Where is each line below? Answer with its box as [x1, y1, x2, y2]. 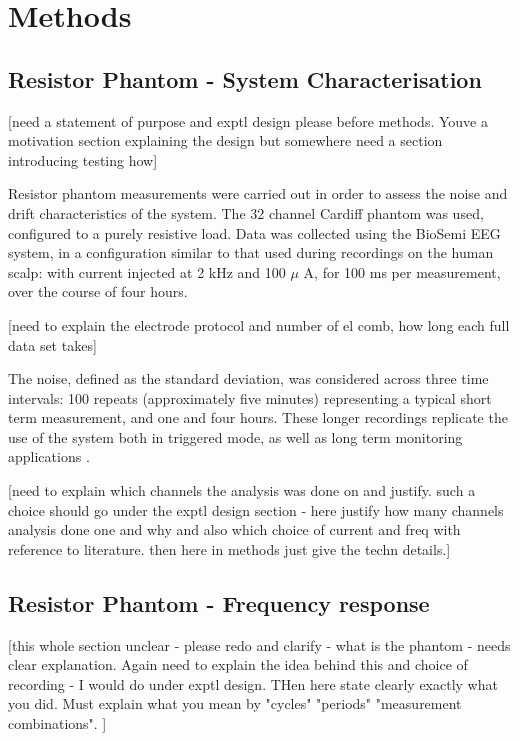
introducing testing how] [8, 149, 158, 170]
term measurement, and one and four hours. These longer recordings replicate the [8, 407, 508, 428]
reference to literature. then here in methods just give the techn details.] [8, 538, 451, 559]
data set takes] [8, 334, 97, 355]
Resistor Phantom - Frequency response [8, 587, 430, 618]
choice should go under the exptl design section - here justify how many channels [8, 499, 504, 520]
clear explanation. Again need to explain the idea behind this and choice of [8, 654, 468, 675]
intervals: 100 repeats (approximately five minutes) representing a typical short [8, 387, 492, 408]
